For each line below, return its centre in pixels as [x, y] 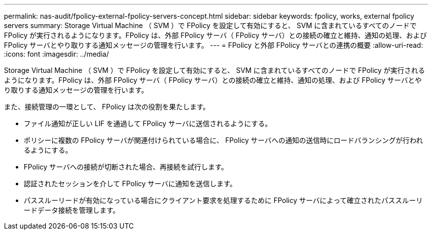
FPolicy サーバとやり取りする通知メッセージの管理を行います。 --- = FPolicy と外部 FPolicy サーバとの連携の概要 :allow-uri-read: [214, 45]
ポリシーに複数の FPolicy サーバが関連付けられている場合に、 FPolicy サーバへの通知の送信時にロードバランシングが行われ [223, 140]
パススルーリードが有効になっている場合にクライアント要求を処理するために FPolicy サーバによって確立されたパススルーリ [223, 200]
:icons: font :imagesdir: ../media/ [56, 54]
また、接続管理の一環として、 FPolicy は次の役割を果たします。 [107, 107]
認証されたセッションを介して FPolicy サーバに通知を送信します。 [130, 184]
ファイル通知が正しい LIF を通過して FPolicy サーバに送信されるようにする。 [148, 123]
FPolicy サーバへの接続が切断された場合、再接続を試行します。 [126, 167]
